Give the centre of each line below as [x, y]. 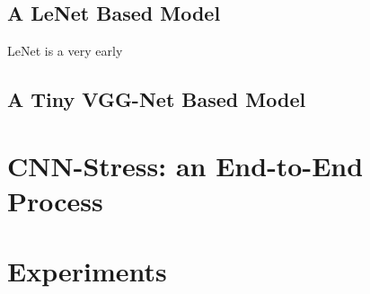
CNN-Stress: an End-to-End [185, 165]
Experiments [87, 271]
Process [55, 200]
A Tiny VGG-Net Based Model [157, 99]
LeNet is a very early [65, 51]
